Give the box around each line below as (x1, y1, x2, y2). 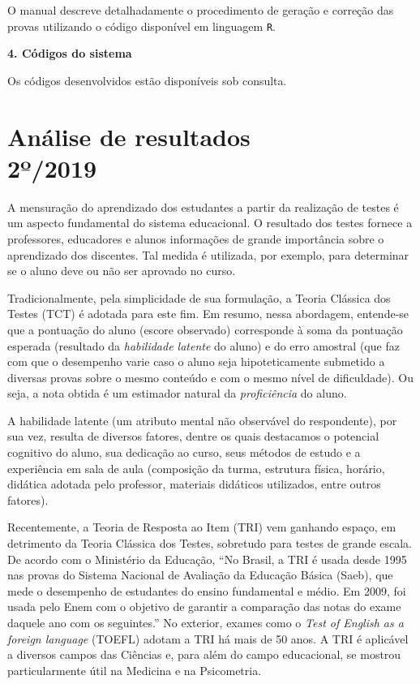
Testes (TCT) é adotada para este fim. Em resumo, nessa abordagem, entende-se (7, 305, 409, 322)
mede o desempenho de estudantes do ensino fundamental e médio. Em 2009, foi (7, 582, 406, 599)
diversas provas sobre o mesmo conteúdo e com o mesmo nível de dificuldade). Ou (7, 368, 414, 385)
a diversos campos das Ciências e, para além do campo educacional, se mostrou (7, 646, 401, 663)
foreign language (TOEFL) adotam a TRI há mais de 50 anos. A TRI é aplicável (7, 630, 409, 647)
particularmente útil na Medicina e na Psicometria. (7, 661, 262, 678)
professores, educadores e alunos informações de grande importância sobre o (7, 230, 384, 247)
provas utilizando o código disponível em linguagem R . (7, 17, 276, 34)
